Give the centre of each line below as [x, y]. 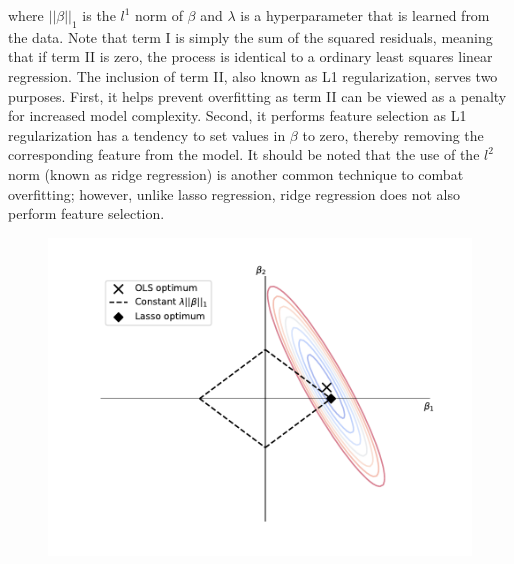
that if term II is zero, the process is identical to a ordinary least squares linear [250, 56]
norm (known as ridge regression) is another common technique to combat [236, 173]
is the [99, 15]
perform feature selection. [86, 213]
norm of [159, 15]
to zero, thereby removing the [393, 134]
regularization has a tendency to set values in [147, 134]
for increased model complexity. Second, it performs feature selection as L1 [237, 115]
